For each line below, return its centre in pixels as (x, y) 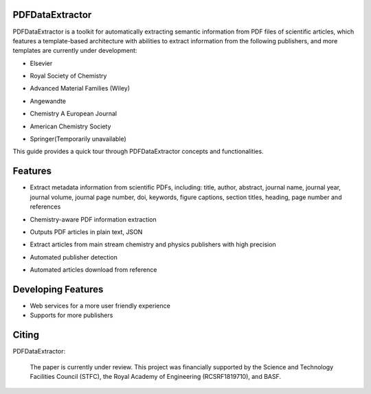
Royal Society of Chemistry (68, 76)
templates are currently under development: (75, 51)
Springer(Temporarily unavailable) (78, 139)
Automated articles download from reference (93, 270)
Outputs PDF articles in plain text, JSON (86, 232)
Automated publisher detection (74, 257)
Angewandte (48, 101)
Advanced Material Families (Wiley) (80, 89)
